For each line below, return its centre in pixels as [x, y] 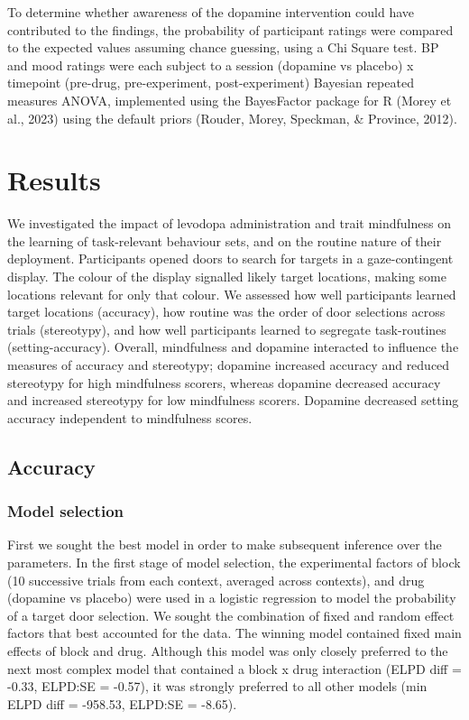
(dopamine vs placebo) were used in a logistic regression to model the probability [232, 598]
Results [54, 180]
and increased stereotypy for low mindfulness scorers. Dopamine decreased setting [233, 400]
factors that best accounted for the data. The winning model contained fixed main [234, 633]
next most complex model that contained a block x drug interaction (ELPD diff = [234, 668]
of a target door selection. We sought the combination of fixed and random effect [231, 615]
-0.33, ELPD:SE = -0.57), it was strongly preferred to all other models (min [217, 686]
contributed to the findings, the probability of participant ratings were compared [230, 29]
